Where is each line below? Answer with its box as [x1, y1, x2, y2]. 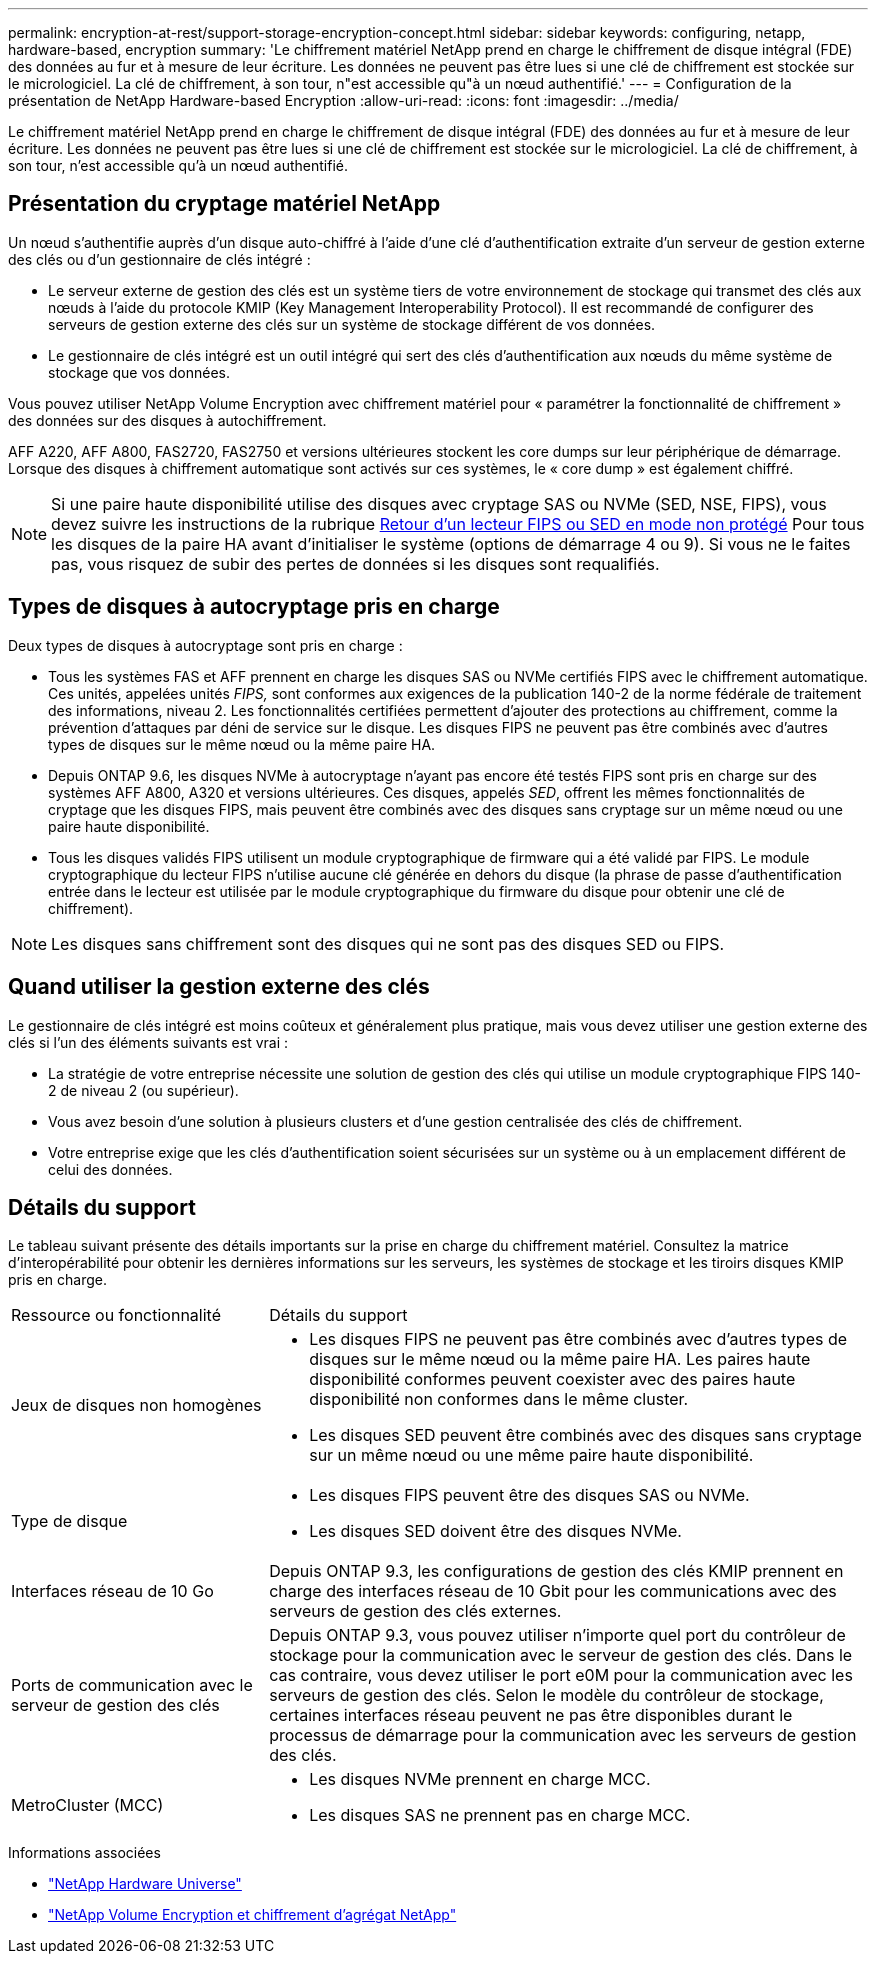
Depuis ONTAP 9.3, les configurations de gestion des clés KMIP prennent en [269, 1561, 844, 1582]
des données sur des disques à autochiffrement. [8, 411, 327, 429]
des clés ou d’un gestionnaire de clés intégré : [8, 250, 311, 268]
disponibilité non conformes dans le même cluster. [309, 1389, 689, 1410]
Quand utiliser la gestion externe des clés [8, 974, 430, 1000]
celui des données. [48, 1160, 173, 1178]
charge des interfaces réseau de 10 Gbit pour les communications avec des [269, 1581, 837, 1602]
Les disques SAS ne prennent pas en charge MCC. [309, 1805, 691, 1826]
